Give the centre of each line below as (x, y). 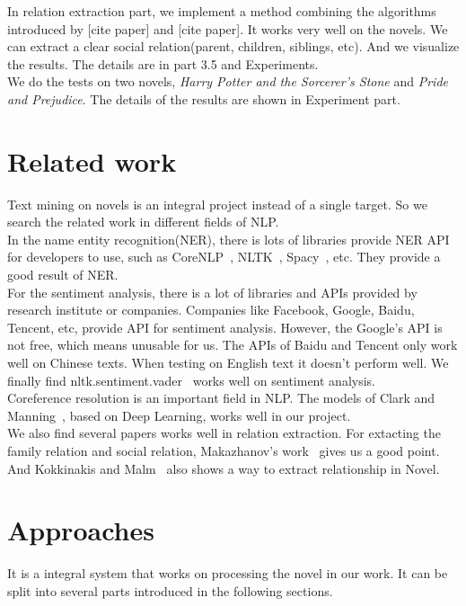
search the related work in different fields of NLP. (143, 222)
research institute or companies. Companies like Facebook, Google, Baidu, (211, 310)
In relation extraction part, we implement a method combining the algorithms (222, 11)
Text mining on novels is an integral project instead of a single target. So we (217, 204)
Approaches (81, 530)
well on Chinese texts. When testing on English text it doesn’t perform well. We (228, 363)
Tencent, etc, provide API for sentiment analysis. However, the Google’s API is (225, 327)
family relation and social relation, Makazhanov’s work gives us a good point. (224, 450)
